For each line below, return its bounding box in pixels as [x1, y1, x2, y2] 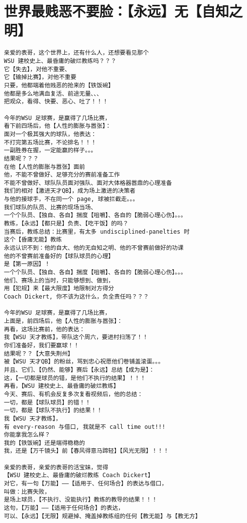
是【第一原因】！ [4, 261, 51, 268]
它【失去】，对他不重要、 [4, 65, 71, 73]
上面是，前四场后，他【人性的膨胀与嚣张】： [4, 317, 123, 324]
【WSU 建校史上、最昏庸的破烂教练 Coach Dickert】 [4, 472, 154, 479]
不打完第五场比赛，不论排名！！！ [4, 139, 97, 146]
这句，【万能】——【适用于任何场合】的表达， [4, 504, 124, 512]
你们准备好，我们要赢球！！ [4, 342, 79, 349]
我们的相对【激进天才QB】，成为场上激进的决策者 [4, 187, 135, 195]
